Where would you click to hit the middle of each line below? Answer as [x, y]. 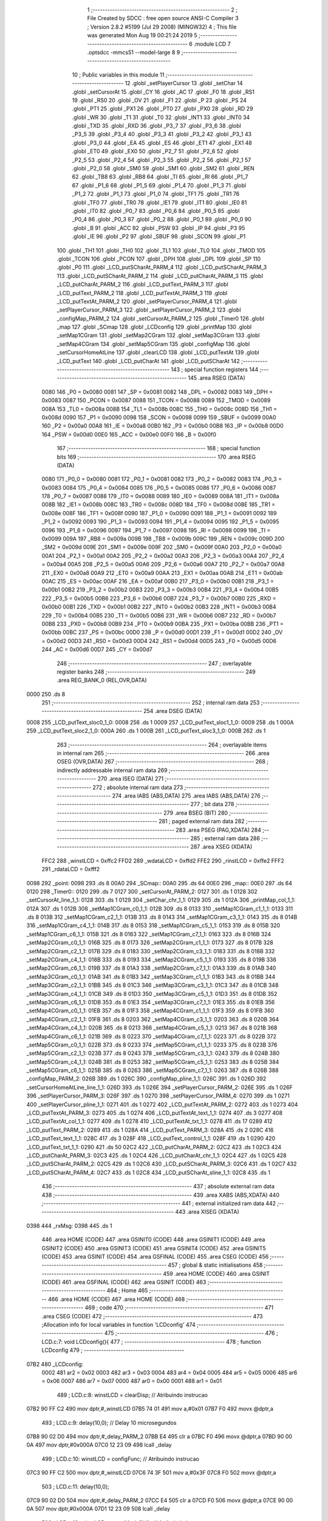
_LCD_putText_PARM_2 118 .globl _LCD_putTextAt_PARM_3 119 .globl [142, 293]
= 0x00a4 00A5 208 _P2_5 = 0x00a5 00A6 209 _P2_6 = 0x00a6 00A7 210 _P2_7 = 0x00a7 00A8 [163, 564]
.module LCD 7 [212, 44]
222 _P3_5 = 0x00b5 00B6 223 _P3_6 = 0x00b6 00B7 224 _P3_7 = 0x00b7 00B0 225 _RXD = [159, 598]
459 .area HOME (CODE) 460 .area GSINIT [217, 1273]
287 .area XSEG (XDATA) [221, 847]
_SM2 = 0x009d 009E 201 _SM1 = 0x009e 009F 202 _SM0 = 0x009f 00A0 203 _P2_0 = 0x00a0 [162, 547]
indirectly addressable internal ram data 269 [112, 770]
